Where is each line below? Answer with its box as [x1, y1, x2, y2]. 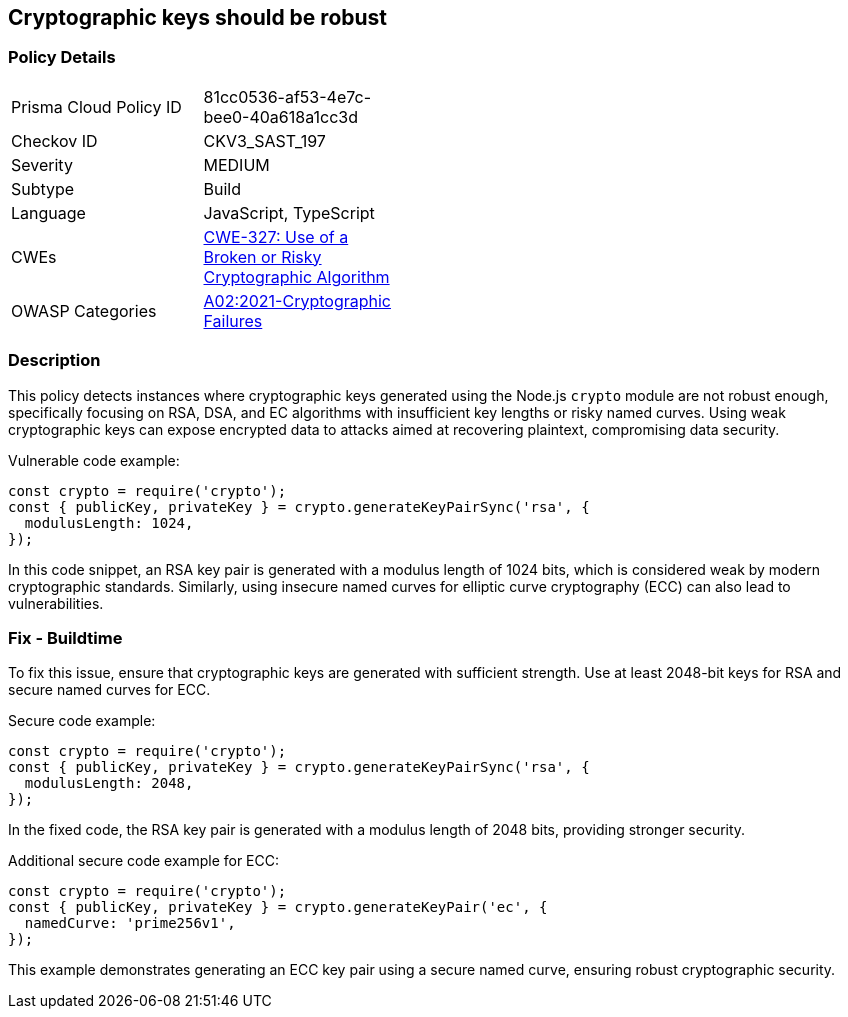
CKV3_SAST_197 [203, 130, 326, 151]
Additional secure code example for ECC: [8, 852, 280, 870]
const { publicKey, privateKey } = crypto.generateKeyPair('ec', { [8, 899, 548, 916]
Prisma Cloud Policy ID [11, 96, 182, 117]
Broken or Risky [203, 246, 322, 267]
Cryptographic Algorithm [203, 266, 390, 287]
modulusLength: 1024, [24, 514, 194, 531]
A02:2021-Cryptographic [203, 290, 391, 311]
